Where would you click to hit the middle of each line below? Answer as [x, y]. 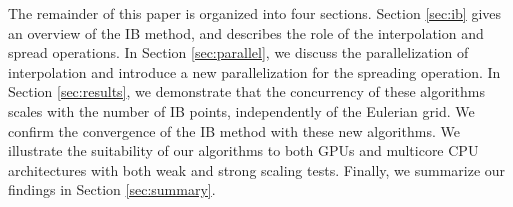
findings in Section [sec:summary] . [112, 189]
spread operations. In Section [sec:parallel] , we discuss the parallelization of [238, 52]
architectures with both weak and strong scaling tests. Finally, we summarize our [257, 169]
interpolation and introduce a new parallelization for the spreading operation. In [254, 71]
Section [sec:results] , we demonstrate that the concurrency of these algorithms [247, 91]
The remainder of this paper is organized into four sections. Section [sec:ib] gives [255, 13]
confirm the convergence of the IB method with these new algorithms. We [234, 130]
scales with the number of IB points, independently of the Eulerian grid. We [241, 110]
